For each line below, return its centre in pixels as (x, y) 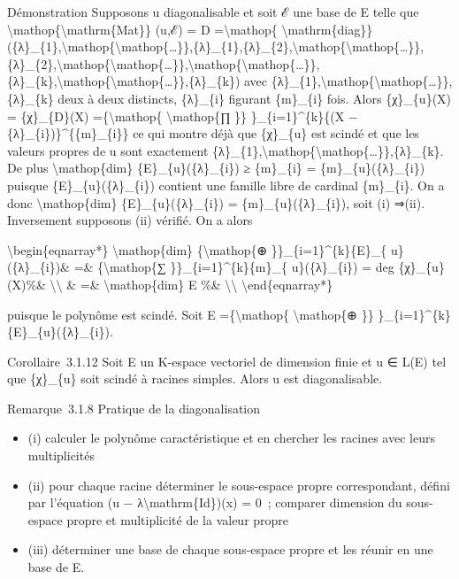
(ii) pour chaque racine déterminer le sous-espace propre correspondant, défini (239, 485)
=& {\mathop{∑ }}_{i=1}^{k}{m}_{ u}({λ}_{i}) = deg (234, 267)
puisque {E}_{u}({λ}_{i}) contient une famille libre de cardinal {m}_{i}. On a (226, 185)
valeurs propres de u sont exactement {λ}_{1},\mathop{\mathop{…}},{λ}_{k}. (226, 150)
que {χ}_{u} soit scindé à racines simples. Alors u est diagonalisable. (195, 378)
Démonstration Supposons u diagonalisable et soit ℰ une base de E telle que (213, 12)
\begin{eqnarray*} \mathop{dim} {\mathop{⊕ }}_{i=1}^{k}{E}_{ (197, 249)
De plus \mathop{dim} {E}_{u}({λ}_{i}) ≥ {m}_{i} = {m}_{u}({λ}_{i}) (216, 168)
